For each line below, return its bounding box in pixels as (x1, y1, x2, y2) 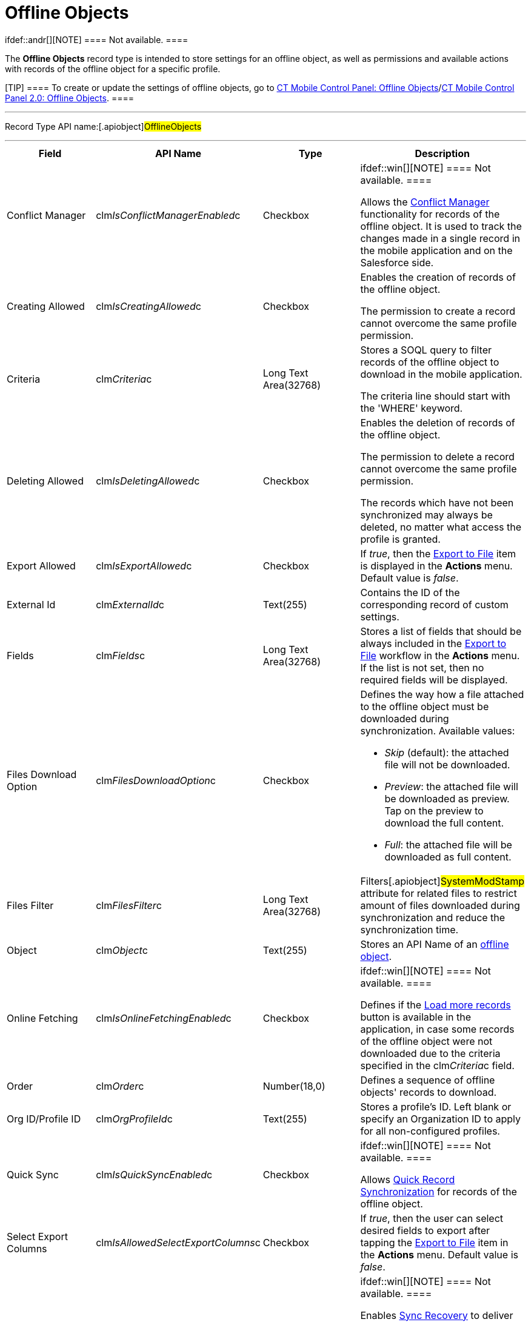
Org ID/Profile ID (7, 1112, 81, 1125)
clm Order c (96, 1079, 144, 1092)
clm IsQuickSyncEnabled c (96, 1168, 213, 1181)
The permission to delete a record (360, 450, 515, 463)
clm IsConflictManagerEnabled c (96, 209, 241, 221)
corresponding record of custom (360, 598, 509, 611)
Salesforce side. (360, 256, 434, 269)
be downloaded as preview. (384, 792, 510, 805)
